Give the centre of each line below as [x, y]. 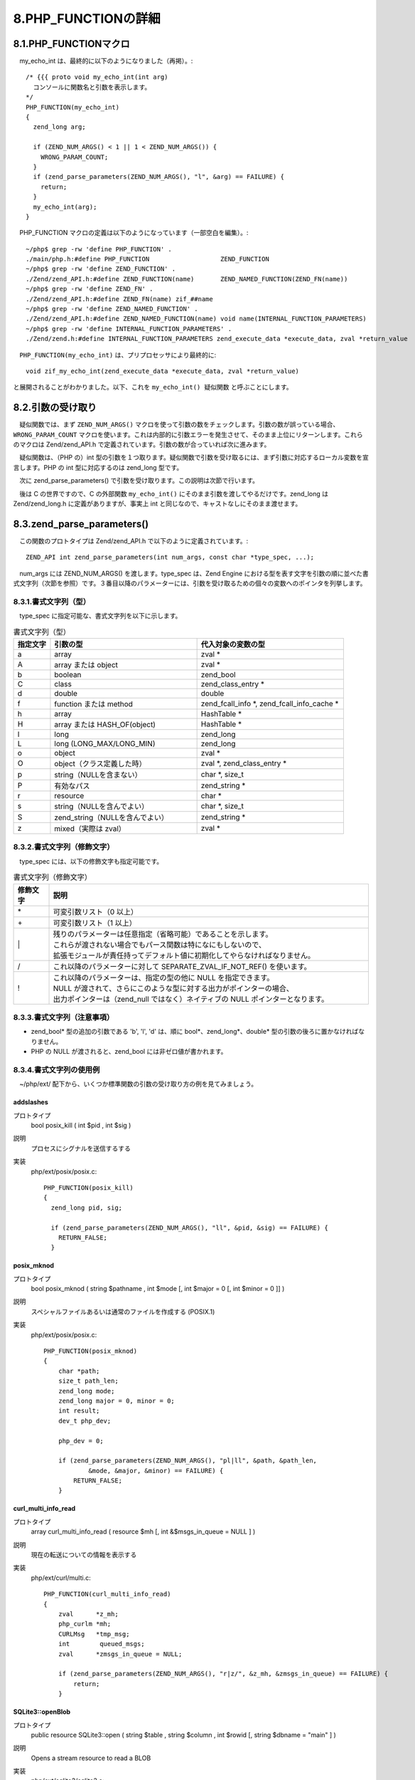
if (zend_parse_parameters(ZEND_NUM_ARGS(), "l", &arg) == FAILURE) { [158, 177]
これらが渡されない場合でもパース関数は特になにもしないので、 [160, 945]
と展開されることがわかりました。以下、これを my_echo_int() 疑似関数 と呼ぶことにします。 [153, 387]
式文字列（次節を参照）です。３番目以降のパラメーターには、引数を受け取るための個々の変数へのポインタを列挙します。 [190, 583]
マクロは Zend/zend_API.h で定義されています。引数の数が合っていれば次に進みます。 [145, 444]
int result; [79, 1411]
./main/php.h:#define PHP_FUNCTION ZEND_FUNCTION [147, 259]
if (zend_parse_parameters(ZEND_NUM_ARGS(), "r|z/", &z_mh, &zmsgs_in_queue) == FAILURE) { [223, 1674]
